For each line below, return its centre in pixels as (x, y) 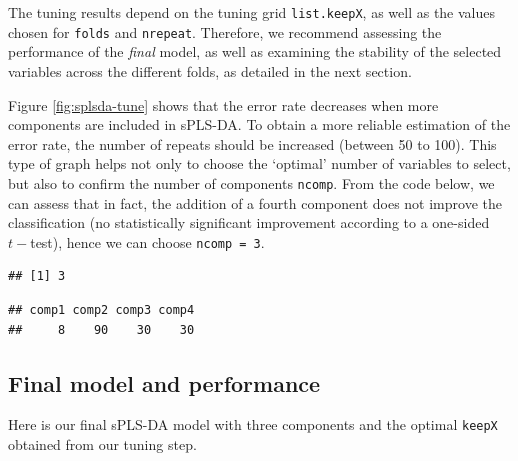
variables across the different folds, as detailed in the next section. (210, 70)
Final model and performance (164, 382)
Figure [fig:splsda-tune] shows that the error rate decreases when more (223, 104)
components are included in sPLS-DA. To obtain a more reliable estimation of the (259, 124)
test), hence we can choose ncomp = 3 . (147, 241)
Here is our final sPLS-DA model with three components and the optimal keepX (253, 424)
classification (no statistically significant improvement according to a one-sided (249, 222)
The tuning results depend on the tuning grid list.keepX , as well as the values (252, 12)
